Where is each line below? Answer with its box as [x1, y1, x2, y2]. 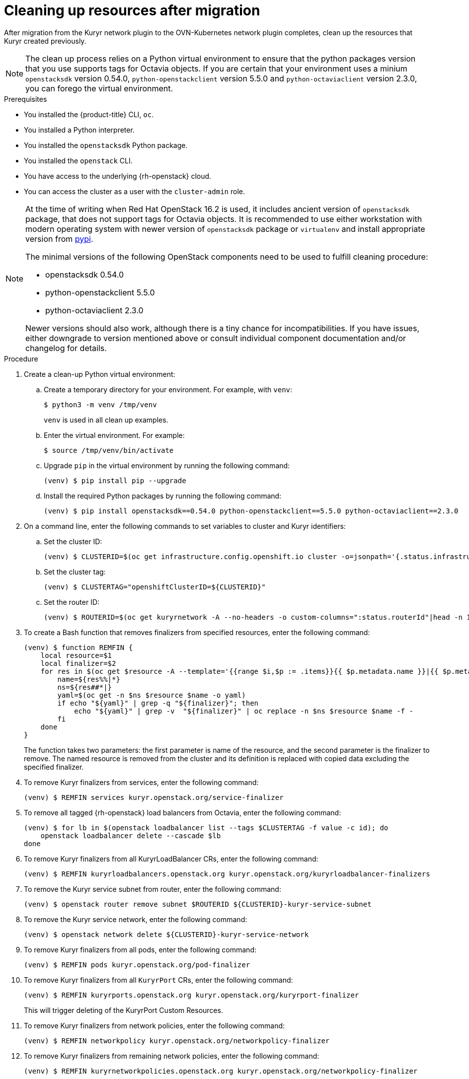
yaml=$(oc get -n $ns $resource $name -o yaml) [57, 691, 246, 699]
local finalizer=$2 [40, 659, 116, 667]
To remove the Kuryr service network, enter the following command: [24, 915, 247, 924]
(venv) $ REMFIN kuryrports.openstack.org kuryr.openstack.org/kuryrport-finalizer [24, 991, 359, 999]
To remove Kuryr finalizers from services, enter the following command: [24, 778, 259, 787]
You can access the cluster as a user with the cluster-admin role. [24, 187, 245, 196]
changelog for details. [25, 343, 107, 353]
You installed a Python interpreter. [24, 125, 135, 134]
